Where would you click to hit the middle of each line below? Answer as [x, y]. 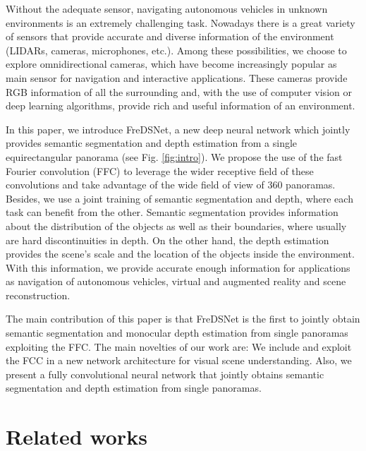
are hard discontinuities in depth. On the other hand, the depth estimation [167, 240]
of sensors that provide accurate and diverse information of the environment [170, 36]
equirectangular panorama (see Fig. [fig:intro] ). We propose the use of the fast [174, 156]
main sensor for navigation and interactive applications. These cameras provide [177, 77]
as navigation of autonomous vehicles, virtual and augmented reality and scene [176, 281]
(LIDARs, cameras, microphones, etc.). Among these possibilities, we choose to [176, 50]
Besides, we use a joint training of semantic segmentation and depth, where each [179, 198]
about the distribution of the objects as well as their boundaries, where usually [176, 225]
